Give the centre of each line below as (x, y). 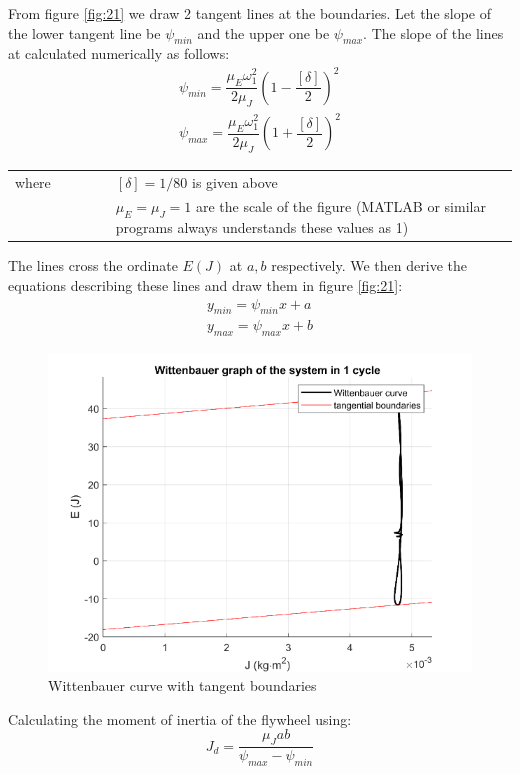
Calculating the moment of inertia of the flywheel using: (180, 718)
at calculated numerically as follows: (119, 53)
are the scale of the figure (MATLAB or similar (340, 206)
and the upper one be (263, 32)
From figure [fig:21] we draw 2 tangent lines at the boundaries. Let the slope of (250, 13)
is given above (234, 181)
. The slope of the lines (433, 32)
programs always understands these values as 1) (262, 227)
